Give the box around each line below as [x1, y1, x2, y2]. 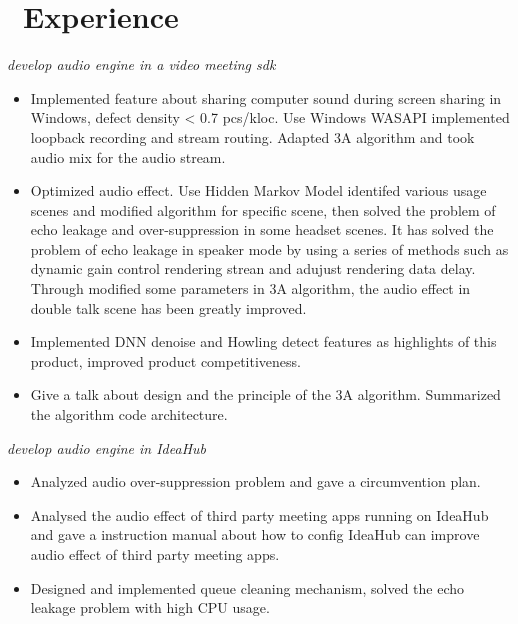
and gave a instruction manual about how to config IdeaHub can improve [30, 524, 480, 545]
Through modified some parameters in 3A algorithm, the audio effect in [30, 278, 471, 299]
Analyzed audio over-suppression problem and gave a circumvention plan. [30, 471, 481, 492]
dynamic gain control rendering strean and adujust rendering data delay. [30, 258, 476, 279]
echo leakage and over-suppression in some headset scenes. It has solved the [30, 219, 494, 240]
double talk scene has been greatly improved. [30, 297, 307, 318]
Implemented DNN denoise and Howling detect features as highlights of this [30, 331, 497, 352]
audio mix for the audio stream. [30, 146, 226, 167]
